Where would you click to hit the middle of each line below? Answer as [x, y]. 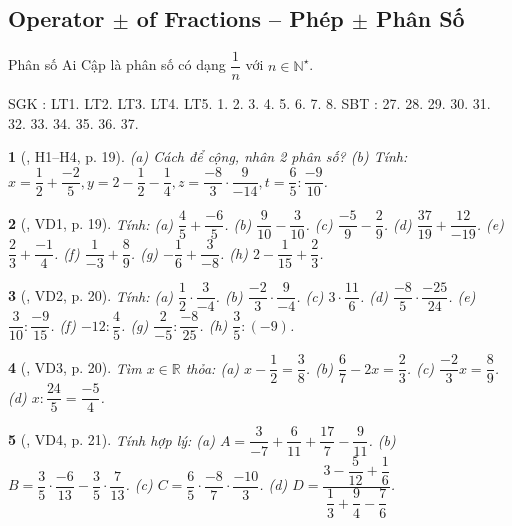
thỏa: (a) [212, 367]
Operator [56, 18]
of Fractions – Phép [240, 18]
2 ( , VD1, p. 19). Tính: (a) [91, 223]
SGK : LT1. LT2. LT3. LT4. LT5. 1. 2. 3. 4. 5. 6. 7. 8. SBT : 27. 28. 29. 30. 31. [249, 103]
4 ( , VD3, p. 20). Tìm [75, 367]
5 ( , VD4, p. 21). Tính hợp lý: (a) [111, 439]
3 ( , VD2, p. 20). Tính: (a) [91, 295]
